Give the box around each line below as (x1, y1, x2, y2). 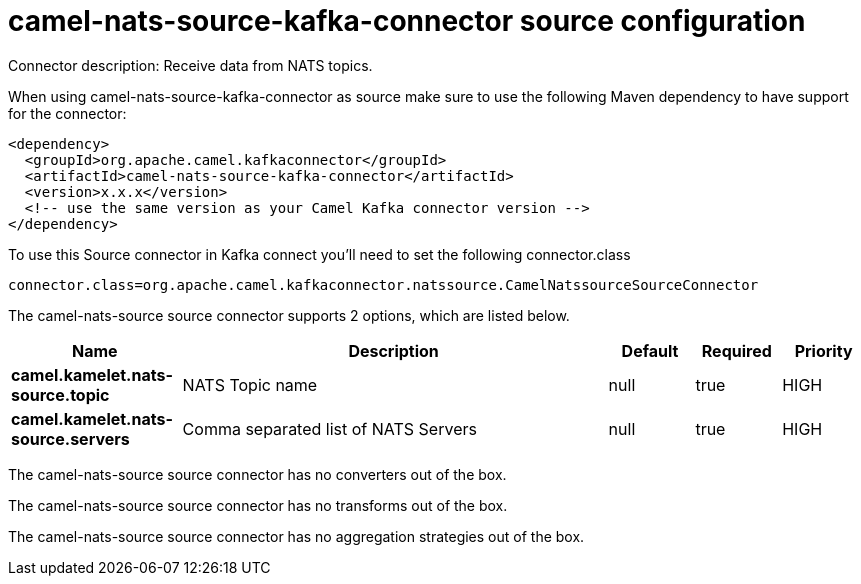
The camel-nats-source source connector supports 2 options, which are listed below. (8, 306, 570, 324)
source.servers (11, 428, 130, 449)
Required (701, 340, 772, 361)
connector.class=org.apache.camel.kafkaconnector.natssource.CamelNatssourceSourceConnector (8, 276, 759, 293)
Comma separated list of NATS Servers (182, 418, 477, 439)
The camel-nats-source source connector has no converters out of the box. (8, 465, 507, 483)
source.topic (11, 384, 110, 405)
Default (621, 340, 679, 361)
